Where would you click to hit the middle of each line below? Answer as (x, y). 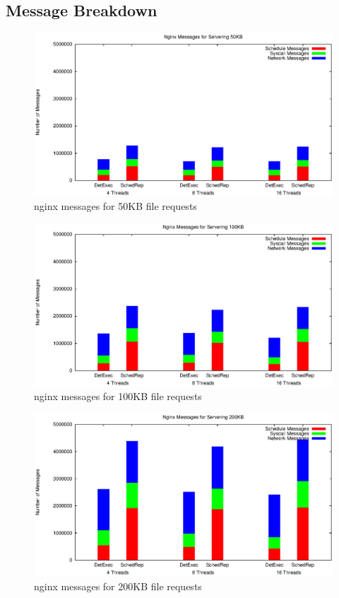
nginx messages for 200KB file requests (118, 586)
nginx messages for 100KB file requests (118, 396)
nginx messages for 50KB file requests (115, 206)
